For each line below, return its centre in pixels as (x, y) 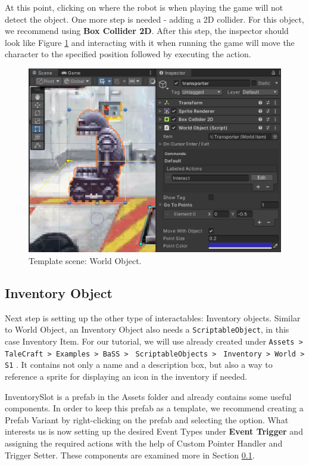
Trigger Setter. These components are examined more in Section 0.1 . (130, 455)
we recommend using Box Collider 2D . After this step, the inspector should (147, 31)
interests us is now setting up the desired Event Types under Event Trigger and (154, 431)
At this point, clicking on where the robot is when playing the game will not (144, 7)
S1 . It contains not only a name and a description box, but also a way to (139, 365)
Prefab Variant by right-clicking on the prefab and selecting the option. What (147, 419)
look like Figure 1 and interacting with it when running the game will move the (150, 42)
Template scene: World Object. (85, 260)
